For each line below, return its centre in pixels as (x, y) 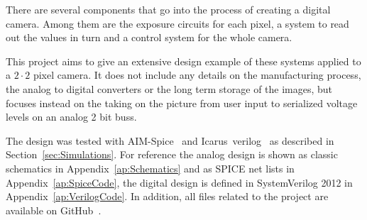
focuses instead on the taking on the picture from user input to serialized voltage (182, 103)
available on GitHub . (54, 210)
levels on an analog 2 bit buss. (71, 117)
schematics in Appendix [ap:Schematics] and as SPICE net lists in (150, 168)
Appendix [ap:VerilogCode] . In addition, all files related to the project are (167, 196)
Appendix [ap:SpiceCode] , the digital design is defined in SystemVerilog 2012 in (179, 182)
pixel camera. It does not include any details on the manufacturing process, (197, 75)
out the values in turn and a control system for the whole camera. (149, 37)
